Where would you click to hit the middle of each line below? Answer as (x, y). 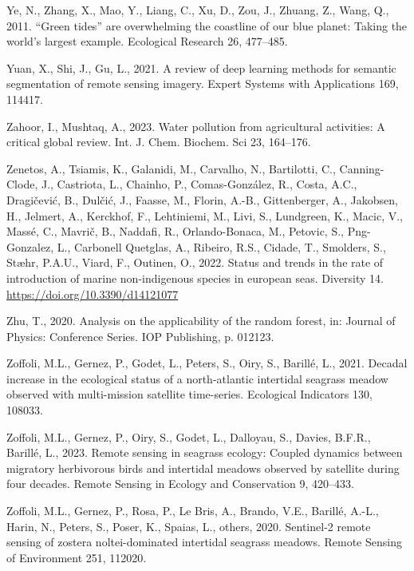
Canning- (362, 168)
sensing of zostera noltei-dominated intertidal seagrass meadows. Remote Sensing (204, 542)
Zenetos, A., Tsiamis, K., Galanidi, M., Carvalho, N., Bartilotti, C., (171, 168)
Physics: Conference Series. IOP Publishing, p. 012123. (140, 336)
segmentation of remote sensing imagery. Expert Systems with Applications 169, (203, 83)
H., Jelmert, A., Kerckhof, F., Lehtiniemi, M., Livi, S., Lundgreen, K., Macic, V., (205, 215)
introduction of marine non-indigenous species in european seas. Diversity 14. (195, 278)
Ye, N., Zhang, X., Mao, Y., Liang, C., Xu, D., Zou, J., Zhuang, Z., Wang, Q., (198, 10)
